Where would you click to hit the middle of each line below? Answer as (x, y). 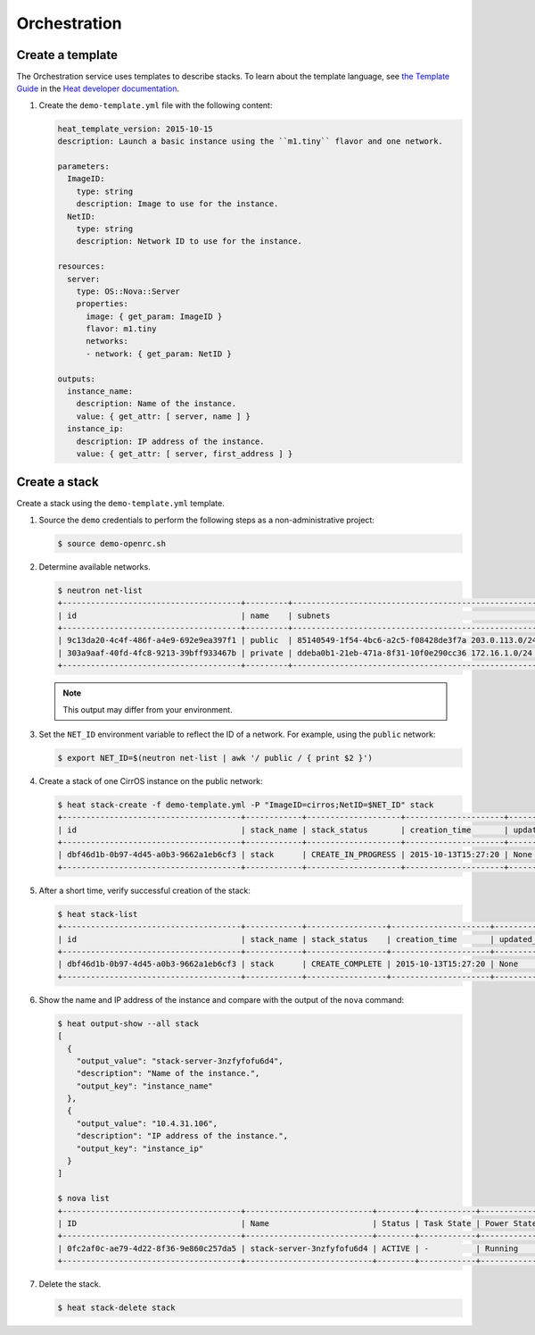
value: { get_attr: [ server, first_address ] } (185, 454)
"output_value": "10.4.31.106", (147, 1123)
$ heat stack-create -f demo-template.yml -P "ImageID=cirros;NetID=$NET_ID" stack (246, 805)
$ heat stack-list (98, 914)
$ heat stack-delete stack (116, 1308)
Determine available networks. (95, 566)
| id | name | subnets (194, 615)
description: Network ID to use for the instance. (189, 242)
